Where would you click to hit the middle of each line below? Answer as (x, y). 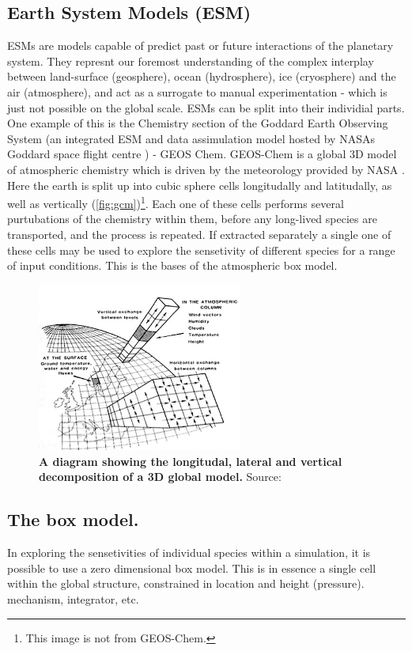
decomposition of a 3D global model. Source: (160, 477)
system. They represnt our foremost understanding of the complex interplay (191, 61)
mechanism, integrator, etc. (73, 599)
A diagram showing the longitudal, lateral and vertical (191, 461)
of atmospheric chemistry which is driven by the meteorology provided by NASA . (206, 169)
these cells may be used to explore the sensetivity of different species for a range (201, 250)
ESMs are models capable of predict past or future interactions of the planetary (200, 45)
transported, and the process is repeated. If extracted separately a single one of (199, 234)
